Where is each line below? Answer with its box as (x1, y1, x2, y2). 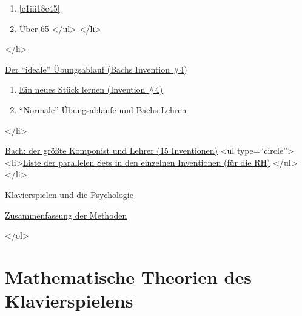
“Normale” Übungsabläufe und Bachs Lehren (19, 103, 187, 116)
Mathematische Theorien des (5, 264, 252, 289)
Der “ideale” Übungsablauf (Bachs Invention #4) (5, 62, 187, 75)
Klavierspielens (5, 288, 133, 313)
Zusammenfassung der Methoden (5, 208, 127, 221)
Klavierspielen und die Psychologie (5, 188, 133, 200)
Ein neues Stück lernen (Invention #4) (19, 83, 163, 96)
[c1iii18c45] (19, 2, 60, 14)
